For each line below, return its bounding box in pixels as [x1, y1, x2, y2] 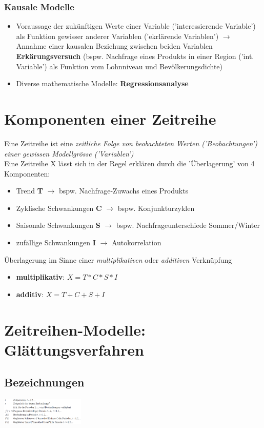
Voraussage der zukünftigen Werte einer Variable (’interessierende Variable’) [16, 21, 256, 31]
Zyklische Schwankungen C [16, 202, 102, 213]
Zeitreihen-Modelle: [4, 319, 146, 340]
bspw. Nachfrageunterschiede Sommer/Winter [116, 220, 260, 230]
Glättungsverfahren [4, 339, 144, 360]
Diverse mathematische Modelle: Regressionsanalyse [16, 78, 189, 89]
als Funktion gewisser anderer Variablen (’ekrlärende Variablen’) [16, 30, 219, 41]
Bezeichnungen [4, 374, 85, 390]
